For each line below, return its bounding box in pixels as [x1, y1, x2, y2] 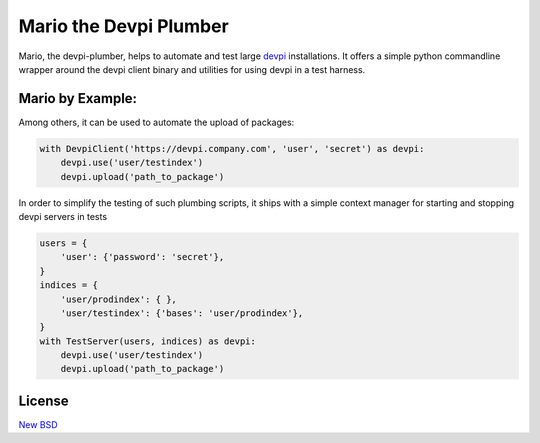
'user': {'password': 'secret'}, [60, 251, 225, 263]
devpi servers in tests [18, 210, 108, 222]
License [18, 392, 69, 409]
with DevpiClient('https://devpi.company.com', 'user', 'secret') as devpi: [39, 143, 425, 154]
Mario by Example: [18, 90, 138, 107]
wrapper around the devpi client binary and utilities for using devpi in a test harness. [18, 63, 366, 75]
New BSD [18, 418, 59, 430]
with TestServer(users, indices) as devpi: [39, 335, 257, 347]
